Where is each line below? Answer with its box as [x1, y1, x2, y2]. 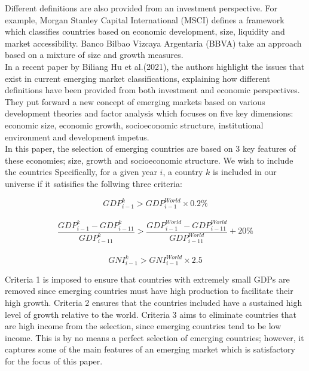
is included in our [213, 165, 277, 178]
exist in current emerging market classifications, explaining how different [5, 72, 270, 84]
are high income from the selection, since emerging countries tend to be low [5, 320, 282, 332]
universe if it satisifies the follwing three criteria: [5, 177, 182, 189]
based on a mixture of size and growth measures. [5, 48, 183, 61]
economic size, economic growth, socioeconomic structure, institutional [5, 118, 264, 131]
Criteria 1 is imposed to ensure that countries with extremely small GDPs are [5, 272, 290, 285]
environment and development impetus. [5, 130, 149, 143]
